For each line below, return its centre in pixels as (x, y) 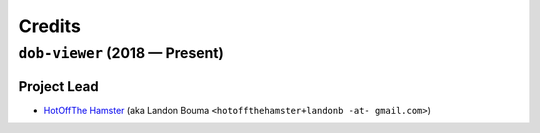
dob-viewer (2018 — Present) (121, 53)
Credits (50, 26)
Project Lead (58, 86)
